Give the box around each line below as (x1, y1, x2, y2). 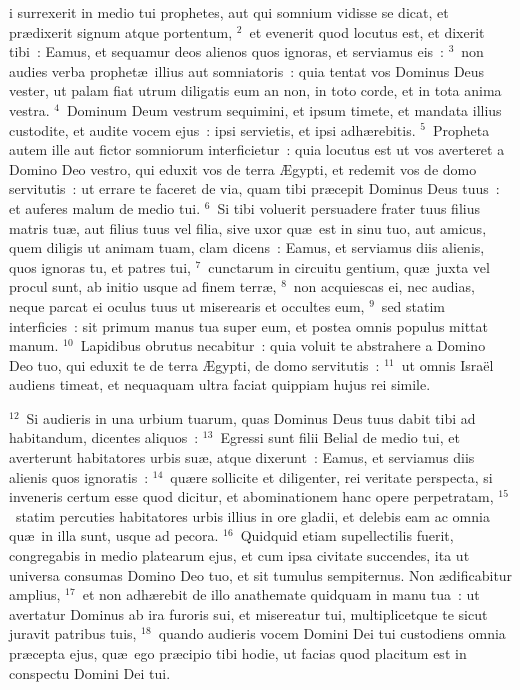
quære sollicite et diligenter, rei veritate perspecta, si (170, 466, 493, 487)
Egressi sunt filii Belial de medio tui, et (220, 427, 460, 448)
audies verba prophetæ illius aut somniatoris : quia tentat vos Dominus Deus (9, 60, 485, 81)
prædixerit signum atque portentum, (9, 21, 233, 42)
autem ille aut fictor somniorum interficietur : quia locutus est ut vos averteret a (9, 139, 505, 160)
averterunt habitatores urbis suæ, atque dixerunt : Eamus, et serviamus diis (9, 447, 475, 468)
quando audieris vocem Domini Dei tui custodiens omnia (158, 623, 506, 644)
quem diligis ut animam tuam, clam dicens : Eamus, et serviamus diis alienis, (9, 237, 485, 258)
